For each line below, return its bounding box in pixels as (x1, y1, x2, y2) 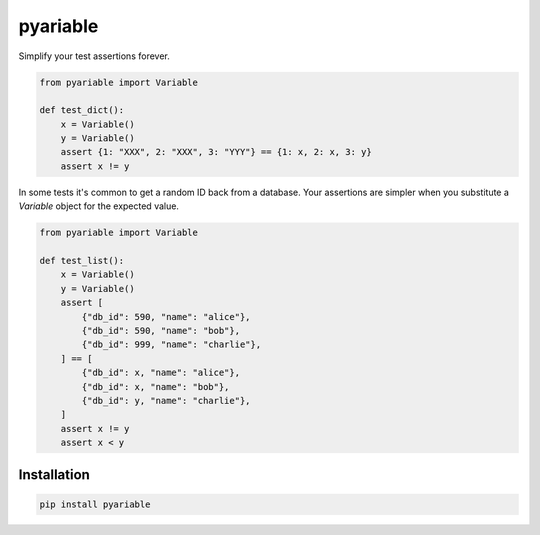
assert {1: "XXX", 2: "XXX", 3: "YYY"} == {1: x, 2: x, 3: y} (60, 146, 372, 158)
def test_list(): (39, 255, 125, 267)
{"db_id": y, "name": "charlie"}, (81, 395, 251, 406)
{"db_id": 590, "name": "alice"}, (81, 311, 251, 322)
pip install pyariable (39, 498, 151, 510)
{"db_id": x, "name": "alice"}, (81, 367, 240, 379)
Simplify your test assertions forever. (18, 50, 170, 62)
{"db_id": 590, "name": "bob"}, (81, 325, 240, 336)
